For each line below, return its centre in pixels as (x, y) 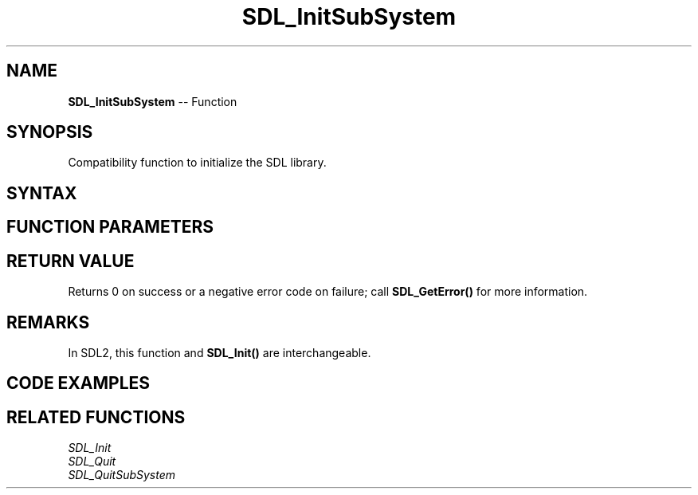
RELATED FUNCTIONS (96, 417)
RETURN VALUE (71, 261)
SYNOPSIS (50, 132)
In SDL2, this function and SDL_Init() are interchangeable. (220, 352)
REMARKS (48, 322)
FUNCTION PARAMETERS (110, 227)
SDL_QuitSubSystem (122, 475)
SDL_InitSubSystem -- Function (153, 101)
